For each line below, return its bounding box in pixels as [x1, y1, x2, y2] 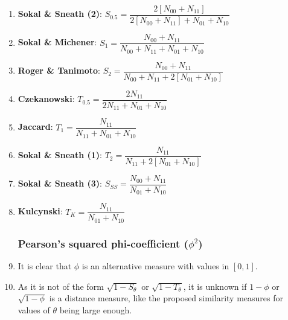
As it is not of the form [18, 280, 104, 292]
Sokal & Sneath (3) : [18, 177, 102, 190]
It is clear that [18, 259, 72, 272]
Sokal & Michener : [18, 36, 97, 48]
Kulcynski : [18, 205, 63, 217]
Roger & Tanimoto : [18, 64, 101, 77]
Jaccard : [18, 120, 53, 133]
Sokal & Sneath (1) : [18, 149, 102, 161]
